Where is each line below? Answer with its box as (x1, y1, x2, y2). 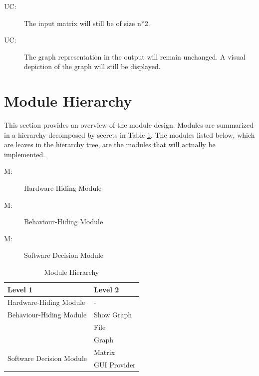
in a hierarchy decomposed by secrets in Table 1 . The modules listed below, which (4, 129, 255, 140)
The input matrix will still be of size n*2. (24, 18, 150, 28)
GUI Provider (93, 359, 136, 369)
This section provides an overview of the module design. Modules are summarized (4, 120, 254, 130)
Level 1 (7, 284, 33, 294)
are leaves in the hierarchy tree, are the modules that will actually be (4, 139, 216, 150)
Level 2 (93, 284, 119, 294)
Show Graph (93, 309, 132, 320)
